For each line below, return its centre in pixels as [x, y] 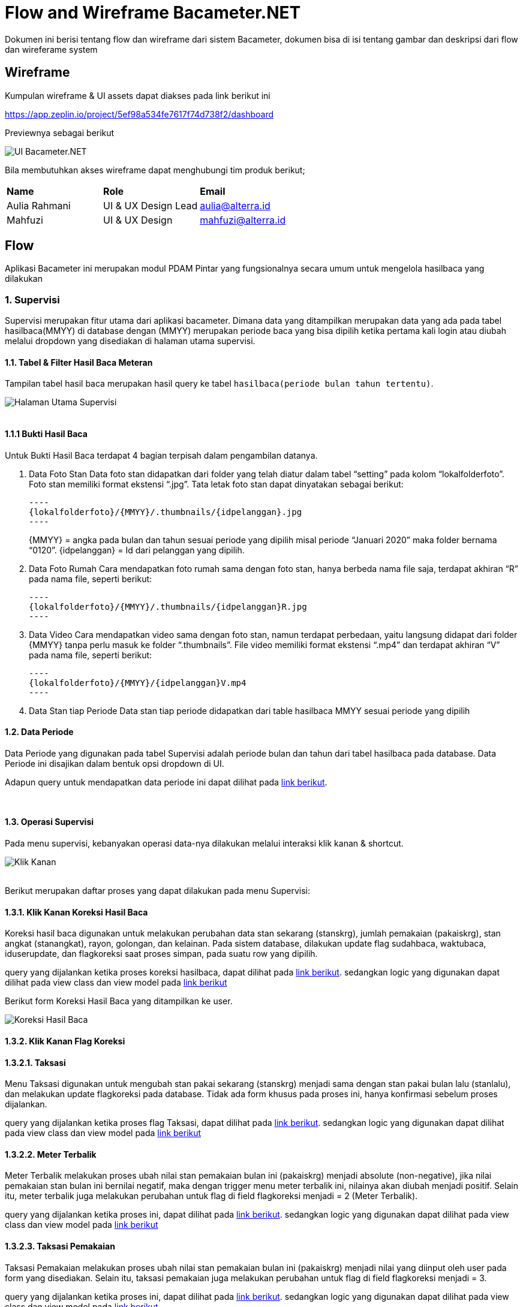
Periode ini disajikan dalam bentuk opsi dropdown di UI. [115, 763]
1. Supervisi [32, 299]
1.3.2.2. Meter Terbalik [51, 1154]
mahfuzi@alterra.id [243, 220]
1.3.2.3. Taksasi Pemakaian [60, 1246]
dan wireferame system [51, 49]
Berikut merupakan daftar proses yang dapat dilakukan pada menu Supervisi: [157, 891]
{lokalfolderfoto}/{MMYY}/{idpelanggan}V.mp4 [138, 683]
